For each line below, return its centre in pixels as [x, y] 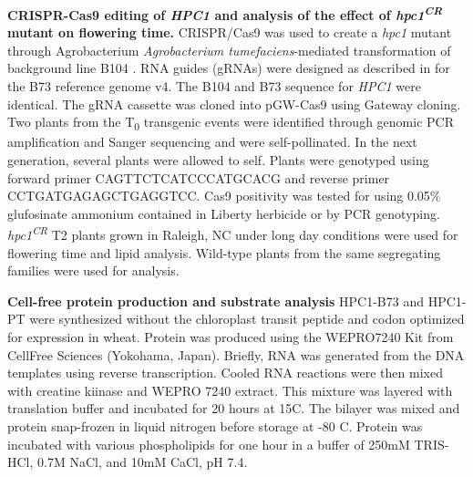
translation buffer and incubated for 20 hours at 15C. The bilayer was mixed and [234, 408]
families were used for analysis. [93, 270]
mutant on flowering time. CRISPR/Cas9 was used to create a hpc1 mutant [230, 32]
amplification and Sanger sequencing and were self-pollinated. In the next [212, 142]
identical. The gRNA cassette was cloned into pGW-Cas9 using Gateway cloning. [234, 104]
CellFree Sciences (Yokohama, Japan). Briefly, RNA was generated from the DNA [236, 354]
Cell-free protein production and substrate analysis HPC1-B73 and [216, 301]
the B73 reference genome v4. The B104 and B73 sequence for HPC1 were [214, 86]
